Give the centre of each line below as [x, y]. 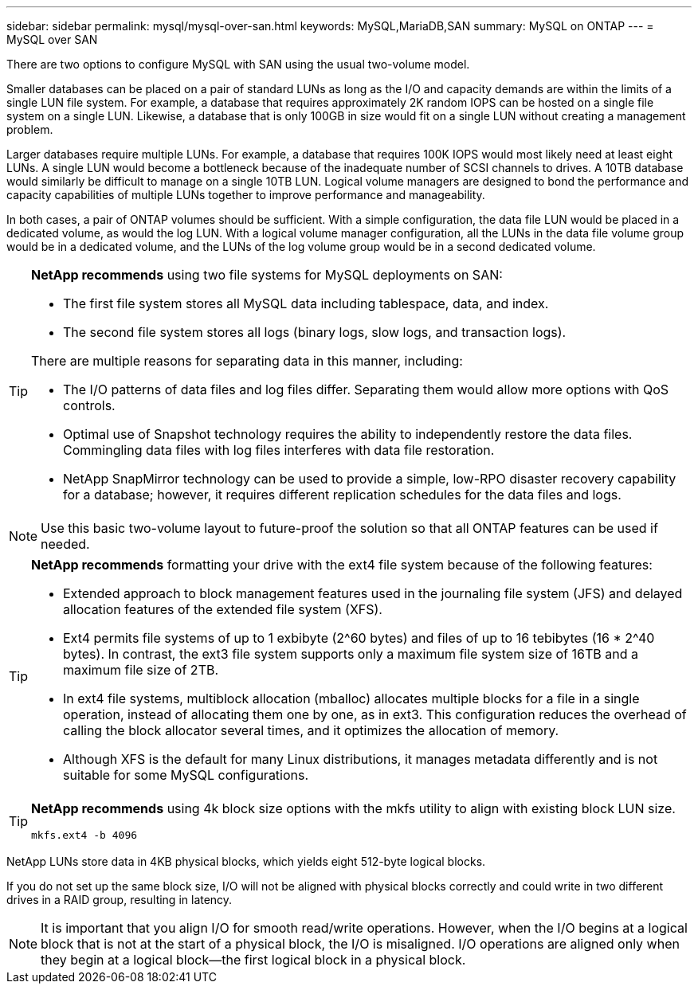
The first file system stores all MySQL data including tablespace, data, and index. [306, 303]
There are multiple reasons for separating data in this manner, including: [247, 361]
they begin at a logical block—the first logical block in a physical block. [253, 960]
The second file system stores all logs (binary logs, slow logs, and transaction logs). [315, 332]
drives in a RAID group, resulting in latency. [120, 900]
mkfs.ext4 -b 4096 [84, 835]
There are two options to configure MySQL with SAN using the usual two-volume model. [238, 64]
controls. [89, 405]
